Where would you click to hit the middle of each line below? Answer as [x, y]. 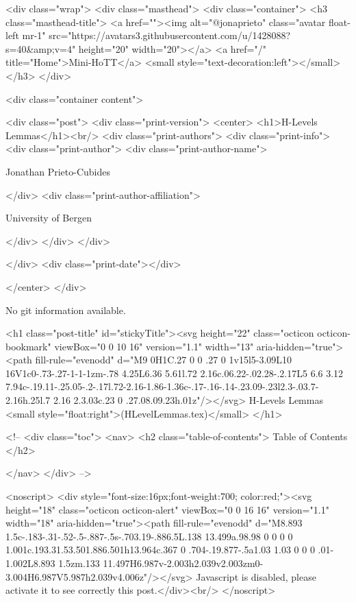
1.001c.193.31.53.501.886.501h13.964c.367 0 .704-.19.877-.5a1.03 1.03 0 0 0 [160, 550]
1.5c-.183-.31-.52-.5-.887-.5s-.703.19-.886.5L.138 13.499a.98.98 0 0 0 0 [149, 536]
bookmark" [28, 346]
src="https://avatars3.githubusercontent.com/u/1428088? [170, 35]
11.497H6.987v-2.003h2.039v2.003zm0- [183, 563]
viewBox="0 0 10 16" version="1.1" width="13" [154, 346]
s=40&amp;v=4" [41, 48]
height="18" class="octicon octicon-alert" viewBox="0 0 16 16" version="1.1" [167, 509]
